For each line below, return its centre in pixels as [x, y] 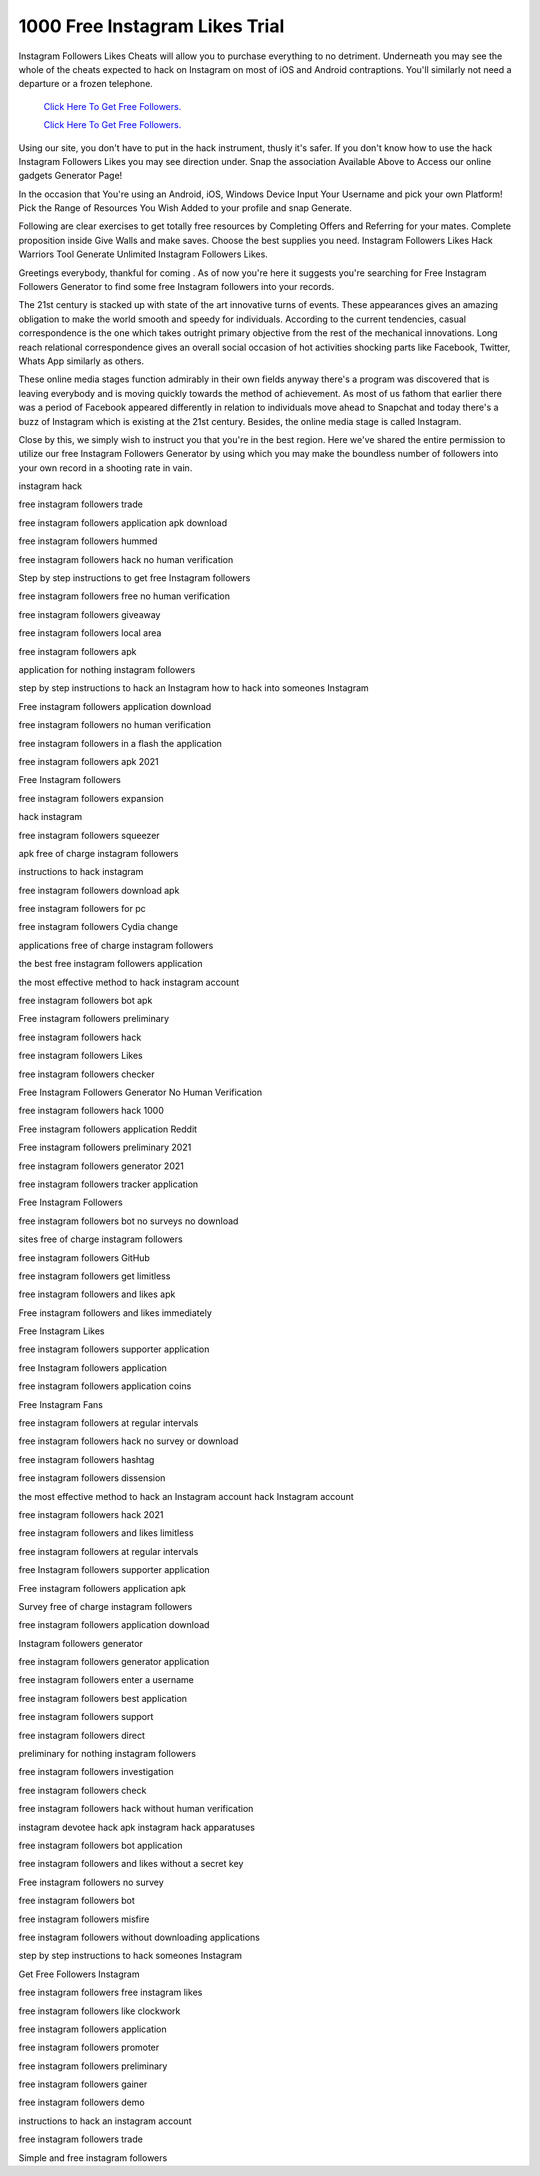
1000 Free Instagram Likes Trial [151, 26]
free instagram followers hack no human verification [126, 559]
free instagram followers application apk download [123, 522]
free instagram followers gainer [83, 2084]
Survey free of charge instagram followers [105, 1606]
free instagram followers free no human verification [124, 596]
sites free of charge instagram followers [101, 1239]
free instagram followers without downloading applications [139, 1937]
